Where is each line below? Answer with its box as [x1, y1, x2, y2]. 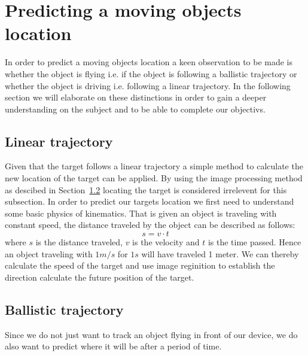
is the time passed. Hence [208, 236, 301, 248]
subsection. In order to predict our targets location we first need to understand [5, 195, 294, 208]
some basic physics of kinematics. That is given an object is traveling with [5, 206, 277, 219]
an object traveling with [5, 247, 93, 260]
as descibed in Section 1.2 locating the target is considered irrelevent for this [5, 183, 287, 196]
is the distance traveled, [35, 236, 123, 248]
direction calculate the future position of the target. [5, 270, 194, 283]
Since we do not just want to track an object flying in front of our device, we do [5, 328, 298, 340]
